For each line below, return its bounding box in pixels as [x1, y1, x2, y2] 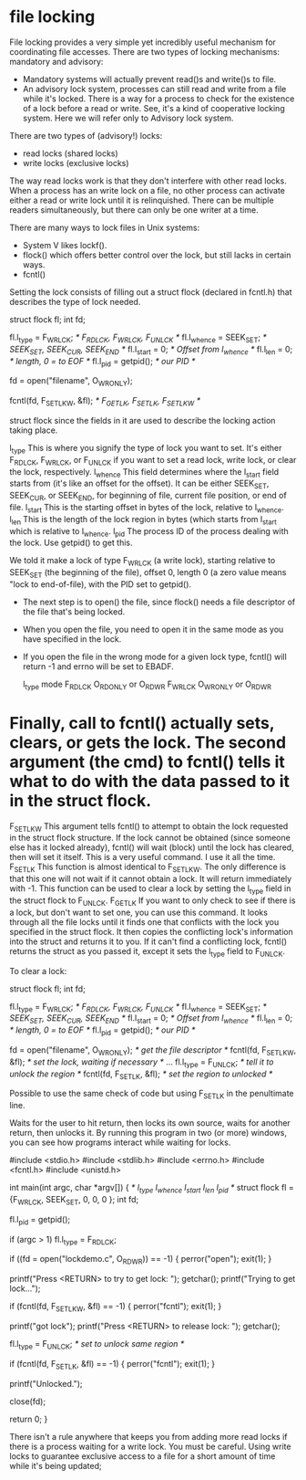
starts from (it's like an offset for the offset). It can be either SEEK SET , [9, 478, 270, 491]
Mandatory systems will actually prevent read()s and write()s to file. [22, 73, 277, 84]
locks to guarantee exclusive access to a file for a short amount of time [9, 1450, 276, 1462]
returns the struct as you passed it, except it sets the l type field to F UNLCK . [9, 945, 285, 959]
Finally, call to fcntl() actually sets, [9, 712, 275, 733]
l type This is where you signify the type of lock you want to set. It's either [9, 442, 282, 456]
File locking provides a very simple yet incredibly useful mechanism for [9, 37, 276, 47]
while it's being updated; [9, 1460, 102, 1471]
